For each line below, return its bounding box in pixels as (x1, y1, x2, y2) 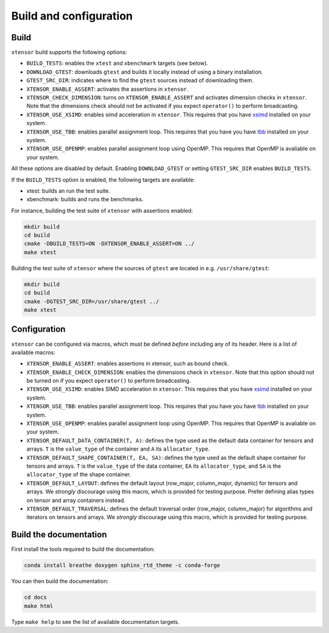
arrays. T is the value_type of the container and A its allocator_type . (26, 445, 210, 452)
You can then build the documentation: (11, 578, 109, 585)
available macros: (11, 348, 56, 356)
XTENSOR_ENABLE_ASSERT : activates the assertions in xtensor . (26, 85, 189, 93)
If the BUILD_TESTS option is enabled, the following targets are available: (11, 176, 195, 183)
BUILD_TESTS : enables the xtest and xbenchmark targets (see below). (26, 60, 208, 67)
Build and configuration (11, 9, 133, 23)
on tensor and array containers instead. (26, 496, 126, 504)
